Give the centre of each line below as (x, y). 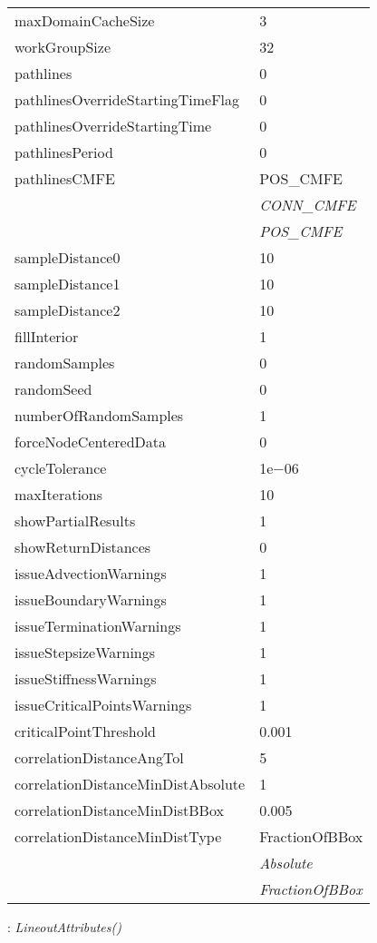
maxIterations (59, 494)
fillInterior (47, 336)
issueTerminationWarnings (98, 626)
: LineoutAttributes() (64, 927)
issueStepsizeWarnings (85, 652)
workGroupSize (63, 47)
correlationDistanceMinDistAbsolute (130, 784)
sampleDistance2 (68, 310)
